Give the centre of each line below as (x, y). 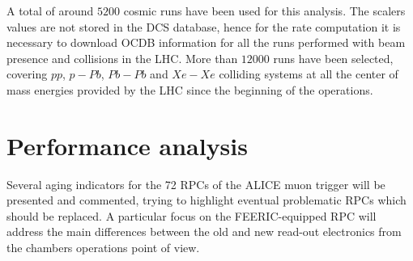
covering (27, 74)
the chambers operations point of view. (103, 248)
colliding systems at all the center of (309, 74)
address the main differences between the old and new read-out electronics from (204, 232)
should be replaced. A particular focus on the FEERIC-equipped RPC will (192, 215)
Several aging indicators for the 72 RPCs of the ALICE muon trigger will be (196, 184)
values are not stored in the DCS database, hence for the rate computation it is (204, 26)
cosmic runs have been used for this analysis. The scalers (264, 11)
